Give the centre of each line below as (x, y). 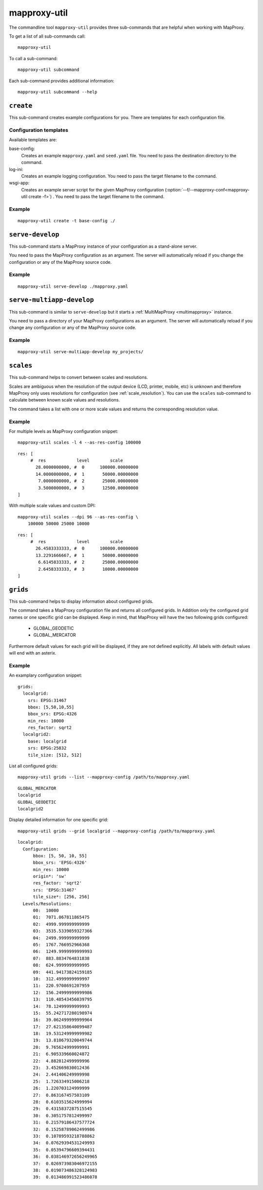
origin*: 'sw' (50, 876)
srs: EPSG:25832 (47, 748)
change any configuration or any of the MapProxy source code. (73, 328)
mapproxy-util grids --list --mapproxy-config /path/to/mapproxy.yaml (104, 777)
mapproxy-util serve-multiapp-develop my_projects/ (81, 352)
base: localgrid (47, 741)
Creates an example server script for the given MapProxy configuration (93, 190)
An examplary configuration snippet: (46, 675)
